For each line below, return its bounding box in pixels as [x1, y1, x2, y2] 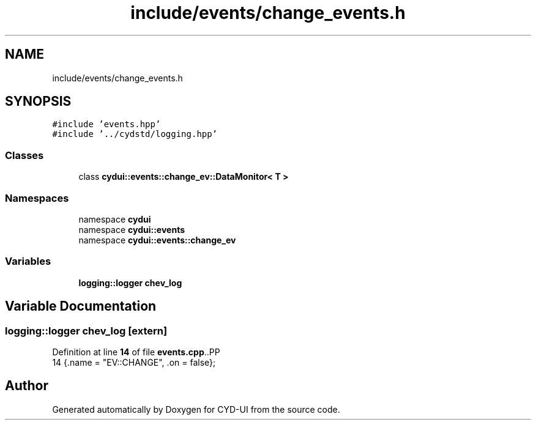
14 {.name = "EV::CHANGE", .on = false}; [52, 357, 216, 368]
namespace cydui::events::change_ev [78, 234, 236, 245]
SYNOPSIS [5, 94, 72, 109]
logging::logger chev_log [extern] [5, 324, 168, 337]
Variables [5, 255, 51, 268]
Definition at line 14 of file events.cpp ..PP [52, 346, 220, 357]
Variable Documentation [5, 298, 157, 314]
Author [5, 378, 48, 394]
